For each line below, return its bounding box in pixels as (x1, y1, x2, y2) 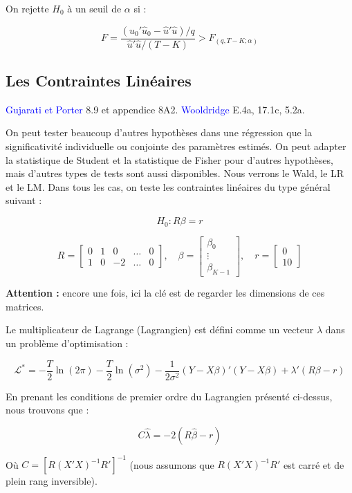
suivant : (6, 193, 42, 207)
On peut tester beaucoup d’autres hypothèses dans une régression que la (6, 125, 313, 140)
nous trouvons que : (6, 402, 89, 417)
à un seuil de (67, 1, 122, 15)
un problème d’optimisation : (6, 335, 129, 350)
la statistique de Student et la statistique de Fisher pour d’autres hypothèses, (6, 152, 333, 167)
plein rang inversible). (6, 474, 98, 488)
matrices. (6, 299, 44, 313)
